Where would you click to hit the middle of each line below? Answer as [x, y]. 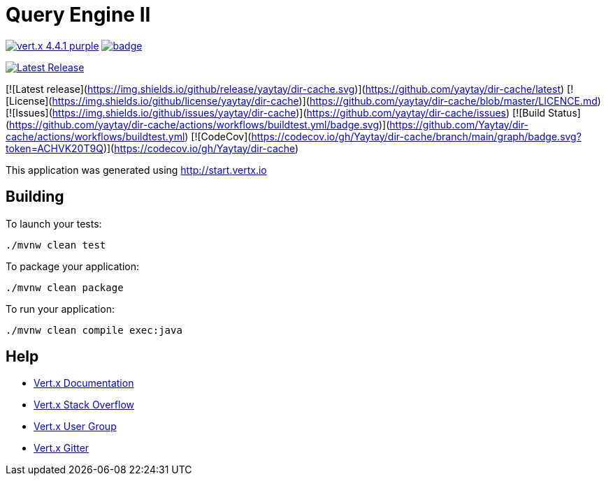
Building [35, 197]
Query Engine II [78, 15]
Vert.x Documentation [84, 383]
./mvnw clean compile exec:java [94, 330]
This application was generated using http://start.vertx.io [136, 170]
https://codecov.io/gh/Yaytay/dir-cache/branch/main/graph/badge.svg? [416, 136]
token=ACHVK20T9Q [55, 148]
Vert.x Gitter [62, 448]
